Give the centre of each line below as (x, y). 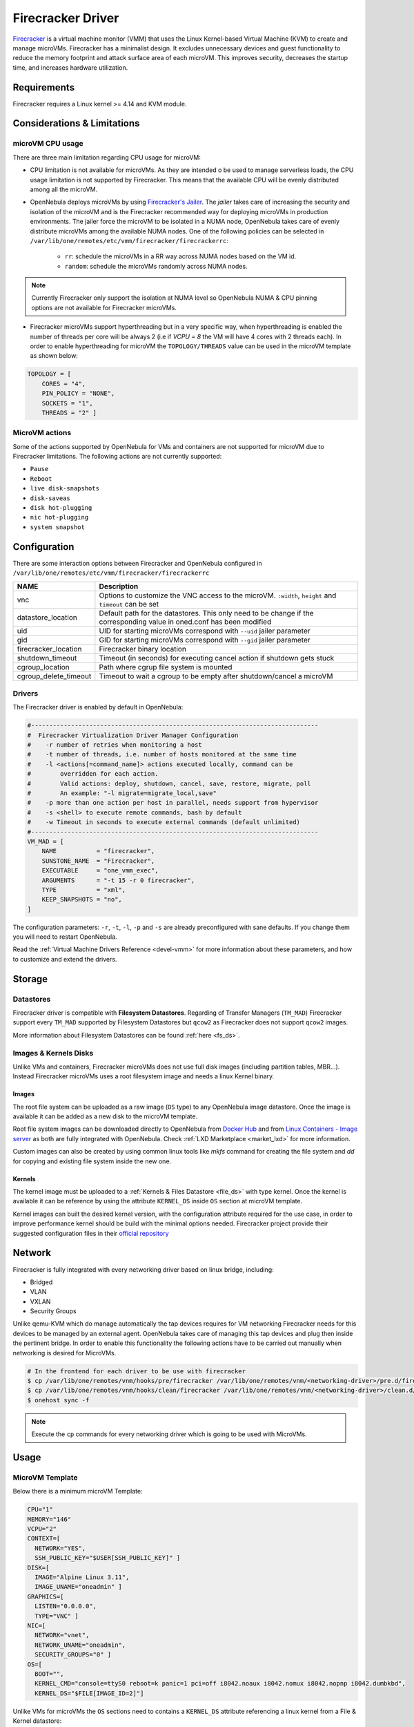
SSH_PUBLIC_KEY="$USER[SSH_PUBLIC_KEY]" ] (108, 1558)
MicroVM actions (42, 433)
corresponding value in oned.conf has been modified (185, 622)
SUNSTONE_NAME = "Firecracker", (98, 861)
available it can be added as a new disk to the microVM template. (105, 1116)
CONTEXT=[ (44, 1538)
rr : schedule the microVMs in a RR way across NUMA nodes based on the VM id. (180, 256)
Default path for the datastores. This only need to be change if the (206, 613)
